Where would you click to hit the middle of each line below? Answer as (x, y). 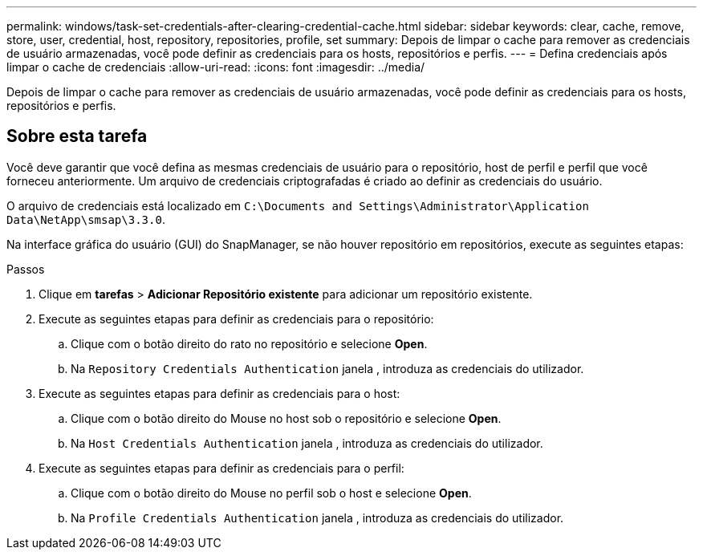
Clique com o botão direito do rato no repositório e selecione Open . (249, 343)
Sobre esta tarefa (77, 136)
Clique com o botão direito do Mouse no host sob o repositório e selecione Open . (286, 418)
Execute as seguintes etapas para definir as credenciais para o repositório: (236, 319)
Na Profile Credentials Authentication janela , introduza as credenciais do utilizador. (317, 517)
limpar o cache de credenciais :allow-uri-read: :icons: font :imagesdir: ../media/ (216, 67)
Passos (26, 269)
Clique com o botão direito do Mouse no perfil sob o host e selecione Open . (271, 493)
